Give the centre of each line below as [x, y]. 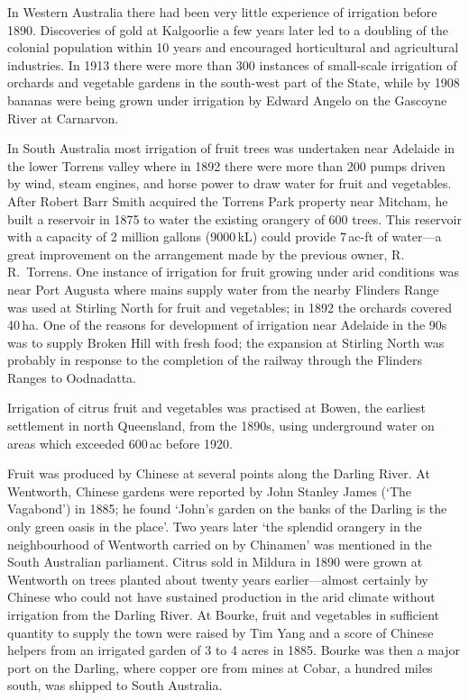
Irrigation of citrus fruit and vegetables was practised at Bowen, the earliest [216, 408]
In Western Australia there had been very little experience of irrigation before [222, 12]
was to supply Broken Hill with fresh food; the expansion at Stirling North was [226, 342]
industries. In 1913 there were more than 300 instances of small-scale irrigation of [232, 64]
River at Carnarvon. [63, 118]
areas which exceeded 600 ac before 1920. [120, 443]
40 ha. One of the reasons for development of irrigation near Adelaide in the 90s [227, 325]
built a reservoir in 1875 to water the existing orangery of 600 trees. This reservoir [234, 218]
